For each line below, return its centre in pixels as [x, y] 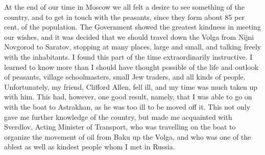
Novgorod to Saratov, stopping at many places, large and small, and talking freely [133, 47]
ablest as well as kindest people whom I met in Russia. [90, 147]
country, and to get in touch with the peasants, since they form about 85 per [124, 17]
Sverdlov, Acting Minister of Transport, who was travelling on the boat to [120, 127]
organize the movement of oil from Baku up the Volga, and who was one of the [128, 136]
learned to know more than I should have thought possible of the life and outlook [131, 67]
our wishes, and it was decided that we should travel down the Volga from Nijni [129, 36]
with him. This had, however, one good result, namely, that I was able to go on [128, 97]
